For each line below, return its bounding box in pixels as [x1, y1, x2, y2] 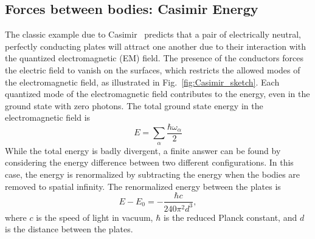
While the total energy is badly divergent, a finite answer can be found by [5, 144, 281, 157]
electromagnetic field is [5, 111, 91, 124]
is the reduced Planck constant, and [163, 210, 297, 223]
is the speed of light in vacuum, [36, 210, 153, 223]
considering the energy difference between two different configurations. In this [5, 156, 294, 169]
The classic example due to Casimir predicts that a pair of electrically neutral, [5, 28, 301, 41]
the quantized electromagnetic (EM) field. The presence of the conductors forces [5, 52, 303, 64]
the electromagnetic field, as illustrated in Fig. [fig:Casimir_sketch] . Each [5, 75, 280, 88]
